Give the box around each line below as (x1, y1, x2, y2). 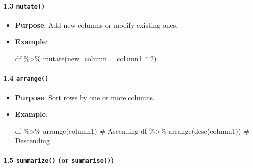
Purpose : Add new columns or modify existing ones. (15, 19, 178, 30)
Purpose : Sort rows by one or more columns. (15, 92, 155, 102)
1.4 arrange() (3, 73, 49, 83)
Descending (15, 135, 50, 146)
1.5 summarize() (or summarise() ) (3, 155, 114, 165)
